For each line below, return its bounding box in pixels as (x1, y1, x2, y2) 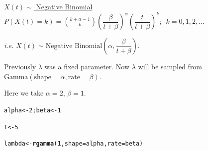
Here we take (4, 88, 44, 98)
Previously (4, 61, 36, 72)
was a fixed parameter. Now (44, 61, 130, 72)
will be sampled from (138, 61, 203, 72)
